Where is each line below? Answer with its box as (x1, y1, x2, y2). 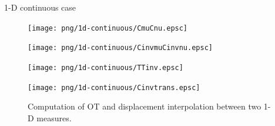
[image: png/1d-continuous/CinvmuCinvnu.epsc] (28, 44, 213, 52)
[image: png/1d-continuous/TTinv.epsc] (28, 63, 183, 72)
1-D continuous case (4, 1, 76, 13)
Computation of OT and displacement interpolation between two (28, 100, 261, 112)
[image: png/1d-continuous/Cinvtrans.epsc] (28, 83, 200, 92)
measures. (36, 111, 72, 124)
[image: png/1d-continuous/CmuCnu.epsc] (28, 24, 188, 32)
